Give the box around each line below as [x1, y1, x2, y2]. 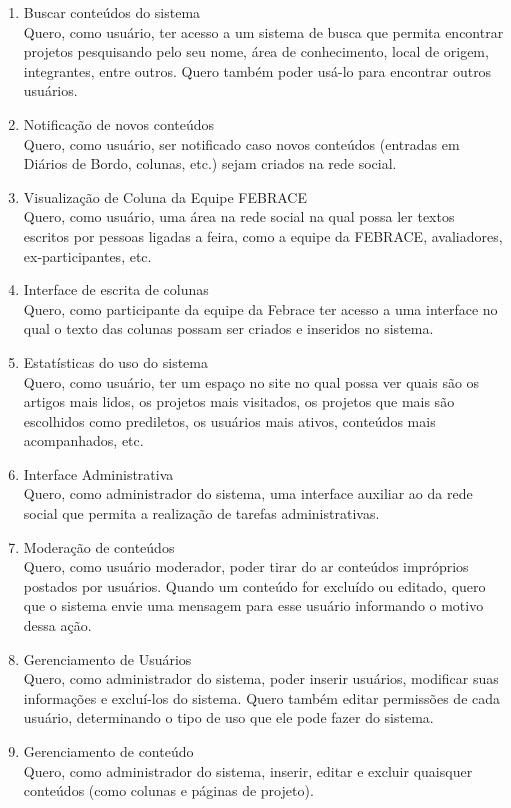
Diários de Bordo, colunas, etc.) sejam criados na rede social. [23, 153, 397, 174]
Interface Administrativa [23, 463, 174, 484]
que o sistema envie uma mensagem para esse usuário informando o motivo [23, 595, 484, 616]
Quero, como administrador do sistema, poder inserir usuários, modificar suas [23, 668, 499, 689]
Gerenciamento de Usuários [23, 648, 192, 669]
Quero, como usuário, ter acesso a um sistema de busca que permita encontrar [23, 21, 504, 42]
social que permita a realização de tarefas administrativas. [23, 503, 380, 524]
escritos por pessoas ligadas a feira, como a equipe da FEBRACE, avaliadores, [23, 225, 503, 246]
